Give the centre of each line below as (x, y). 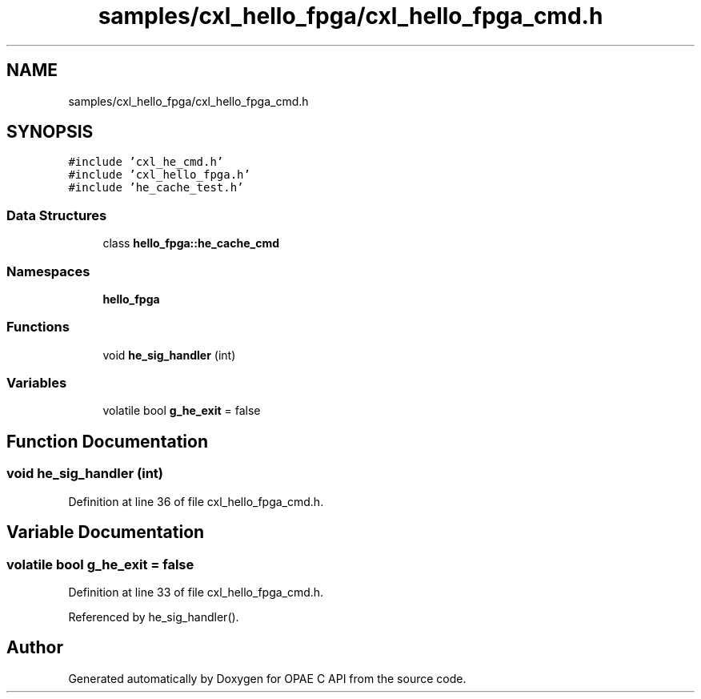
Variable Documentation (106, 532)
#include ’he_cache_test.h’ (156, 188)
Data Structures (57, 215)
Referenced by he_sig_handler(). (154, 617)
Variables (37, 383)
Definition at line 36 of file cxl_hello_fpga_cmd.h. (196, 501)
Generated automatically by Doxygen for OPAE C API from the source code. (267, 678)
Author (35, 648)
